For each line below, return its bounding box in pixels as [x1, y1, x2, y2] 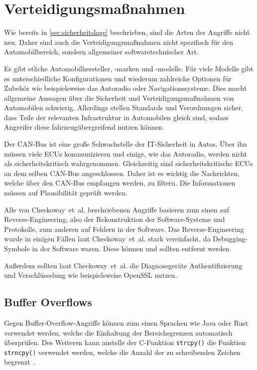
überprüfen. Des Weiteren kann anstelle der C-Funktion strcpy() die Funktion [4, 337, 246, 348]
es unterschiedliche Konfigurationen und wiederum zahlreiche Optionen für [4, 73, 232, 83]
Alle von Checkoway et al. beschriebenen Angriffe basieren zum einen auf [4, 204, 230, 214]
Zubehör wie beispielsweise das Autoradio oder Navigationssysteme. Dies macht [4, 83, 247, 93]
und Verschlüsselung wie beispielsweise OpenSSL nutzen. [4, 270, 177, 280]
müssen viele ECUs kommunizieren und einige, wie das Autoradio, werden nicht [4, 148, 247, 159]
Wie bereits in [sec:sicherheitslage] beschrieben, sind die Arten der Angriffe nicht [4, 27, 250, 37]
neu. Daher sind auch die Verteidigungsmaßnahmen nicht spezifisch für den [4, 36, 233, 47]
